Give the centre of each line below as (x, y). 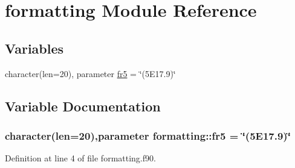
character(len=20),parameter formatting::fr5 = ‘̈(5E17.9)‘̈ (148, 135)
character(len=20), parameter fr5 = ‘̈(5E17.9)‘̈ (90, 73)
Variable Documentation (83, 106)
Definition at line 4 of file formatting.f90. (80, 158)
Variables (34, 48)
